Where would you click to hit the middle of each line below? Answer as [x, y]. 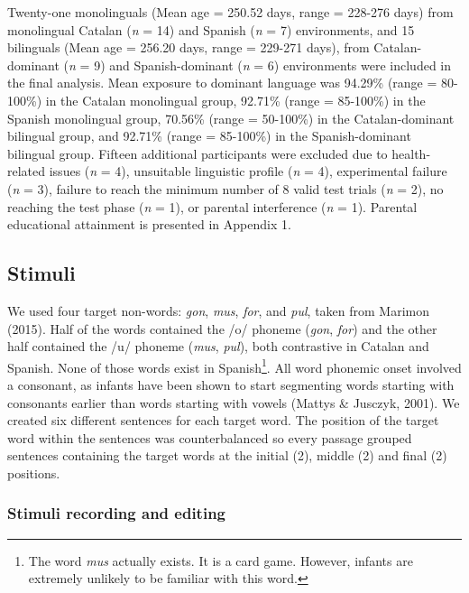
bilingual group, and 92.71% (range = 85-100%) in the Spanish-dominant [209, 136]
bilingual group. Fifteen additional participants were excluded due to [198, 153]
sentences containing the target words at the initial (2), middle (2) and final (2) [227, 455]
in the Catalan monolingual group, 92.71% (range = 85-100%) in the [235, 100]
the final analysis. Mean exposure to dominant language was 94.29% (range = [222, 83]
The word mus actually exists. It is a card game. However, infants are [221, 560]
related [27, 171]
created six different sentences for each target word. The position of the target [223, 420]
